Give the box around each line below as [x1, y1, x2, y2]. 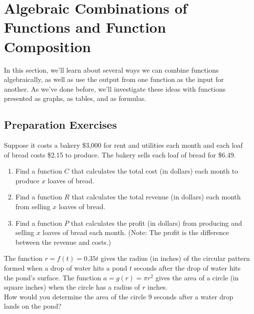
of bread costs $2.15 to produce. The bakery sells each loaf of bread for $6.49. [4, 149, 236, 159]
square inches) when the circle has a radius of [4, 282, 140, 292]
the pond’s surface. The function [4, 272, 101, 282]
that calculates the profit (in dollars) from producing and [71, 217, 242, 228]
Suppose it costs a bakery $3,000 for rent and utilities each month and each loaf [4, 140, 243, 150]
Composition [4, 36, 91, 56]
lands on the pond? [4, 301, 62, 311]
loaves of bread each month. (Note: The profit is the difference [42, 227, 229, 237]
